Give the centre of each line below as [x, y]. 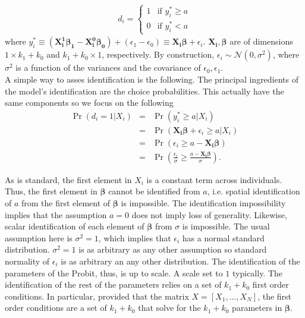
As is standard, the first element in [68, 179]
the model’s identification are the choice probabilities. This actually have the [144, 91]
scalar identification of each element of [75, 226]
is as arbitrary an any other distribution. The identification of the [180, 261]
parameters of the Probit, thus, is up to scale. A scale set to [114, 273]
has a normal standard [223, 237]
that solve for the [169, 308]
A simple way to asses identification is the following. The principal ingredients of [152, 79]
